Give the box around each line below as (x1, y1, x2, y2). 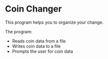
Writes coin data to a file (12, 43, 61, 49)
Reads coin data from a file (12, 38, 66, 44)
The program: (5, 29, 32, 34)
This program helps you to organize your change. (5, 19, 104, 25)
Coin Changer (5, 3, 62, 15)
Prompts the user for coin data (12, 48, 74, 54)
